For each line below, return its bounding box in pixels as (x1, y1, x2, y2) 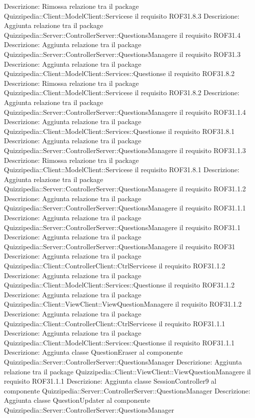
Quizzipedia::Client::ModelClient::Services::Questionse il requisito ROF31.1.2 (4, 280, 235, 290)
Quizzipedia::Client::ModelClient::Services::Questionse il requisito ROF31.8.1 (4, 126, 235, 136)
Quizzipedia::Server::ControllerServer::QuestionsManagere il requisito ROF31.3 (4, 49, 241, 59)
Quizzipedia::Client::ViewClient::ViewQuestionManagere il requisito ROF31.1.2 (4, 299, 242, 309)
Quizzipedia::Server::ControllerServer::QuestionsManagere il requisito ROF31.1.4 (4, 106, 246, 117)
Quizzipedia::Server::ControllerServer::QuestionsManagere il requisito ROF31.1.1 (4, 203, 246, 213)
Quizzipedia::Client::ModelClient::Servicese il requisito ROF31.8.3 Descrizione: (4, 10, 240, 21)
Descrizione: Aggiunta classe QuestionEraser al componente (4, 347, 183, 357)
